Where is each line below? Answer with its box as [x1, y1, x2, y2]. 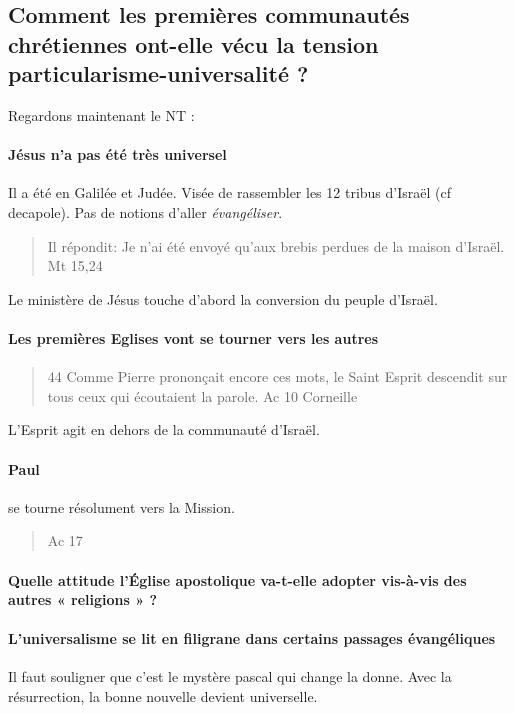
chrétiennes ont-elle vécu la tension [8, 28, 379, 59]
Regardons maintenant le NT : [8, 104, 195, 125]
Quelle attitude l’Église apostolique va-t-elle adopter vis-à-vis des [8, 569, 467, 590]
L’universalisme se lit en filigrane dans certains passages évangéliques [8, 628, 496, 649]
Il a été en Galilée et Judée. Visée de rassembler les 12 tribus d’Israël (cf [8, 182, 451, 203]
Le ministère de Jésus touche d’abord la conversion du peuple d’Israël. [8, 288, 438, 309]
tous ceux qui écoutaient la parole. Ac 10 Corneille [47, 385, 358, 406]
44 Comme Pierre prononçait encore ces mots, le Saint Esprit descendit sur [47, 366, 508, 387]
